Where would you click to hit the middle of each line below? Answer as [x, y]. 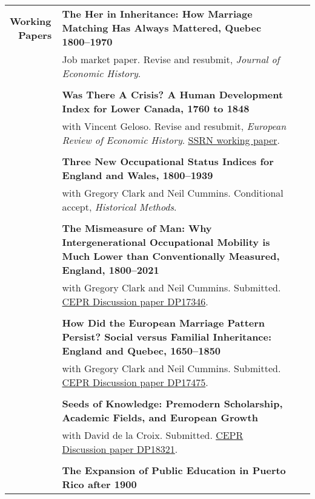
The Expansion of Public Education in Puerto [174, 470]
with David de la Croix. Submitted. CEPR [153, 435]
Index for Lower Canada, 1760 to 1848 [156, 108]
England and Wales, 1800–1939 [138, 175]
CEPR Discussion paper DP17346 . [135, 301]
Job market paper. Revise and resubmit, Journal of [171, 59]
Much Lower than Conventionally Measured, [171, 256]
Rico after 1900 [99, 484]
